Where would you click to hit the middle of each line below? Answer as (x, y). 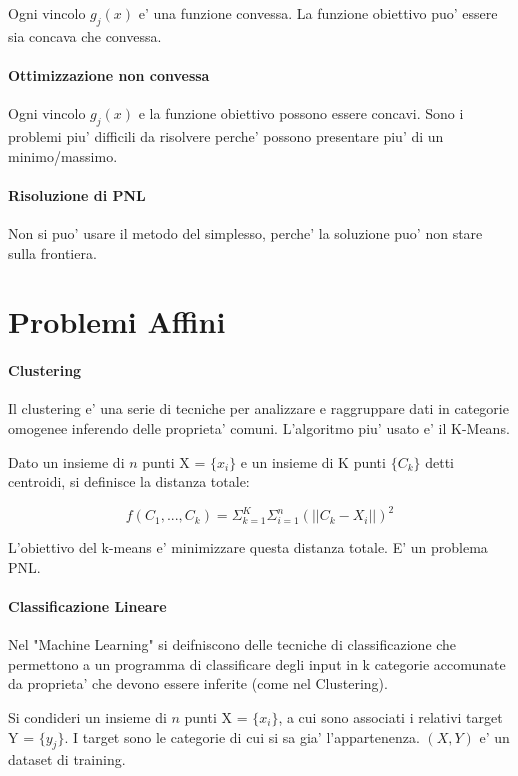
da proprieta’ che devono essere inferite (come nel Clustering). (198, 683)
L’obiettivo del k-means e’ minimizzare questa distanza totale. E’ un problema (248, 547)
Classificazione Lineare (87, 605)
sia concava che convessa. (85, 35)
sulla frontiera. (52, 252)
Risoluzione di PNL (77, 194)
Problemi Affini (117, 321)
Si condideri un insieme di (87, 716)
